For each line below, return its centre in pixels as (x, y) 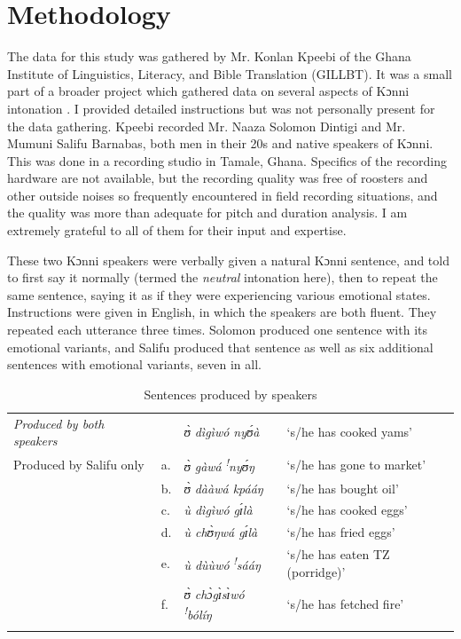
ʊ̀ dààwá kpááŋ (223, 488)
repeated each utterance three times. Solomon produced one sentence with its (218, 330)
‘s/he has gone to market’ (356, 464)
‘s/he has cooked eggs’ (347, 510)
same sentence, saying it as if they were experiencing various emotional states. (219, 294)
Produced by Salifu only (79, 464)
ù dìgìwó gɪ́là (218, 510)
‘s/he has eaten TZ (338, 554)
